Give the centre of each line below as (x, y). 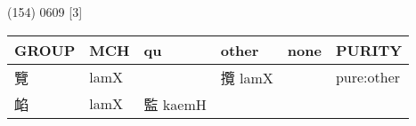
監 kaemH (175, 104)
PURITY (369, 50)
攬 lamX (247, 77)
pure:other (368, 77)
